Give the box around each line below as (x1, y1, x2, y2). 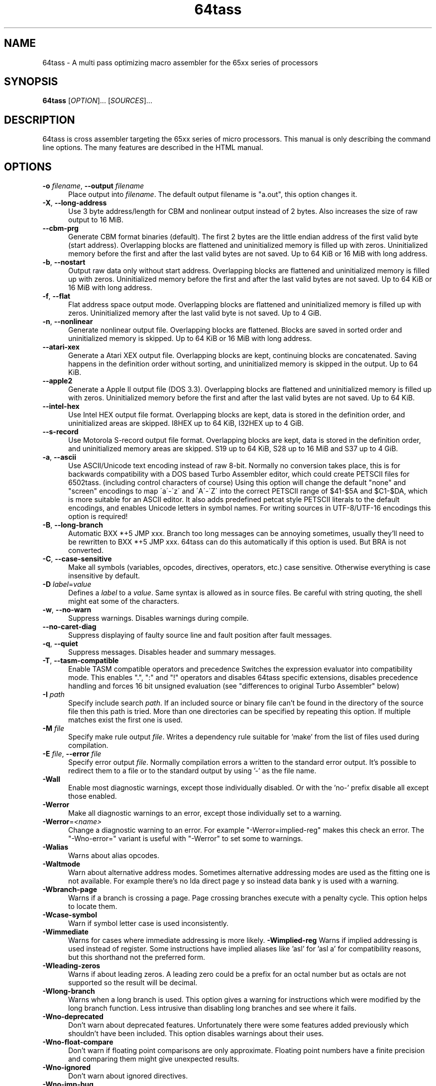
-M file (42, 724, 64, 733)
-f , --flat (42, 292, 71, 301)
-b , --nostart (42, 258, 86, 267)
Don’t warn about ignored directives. (68, 1072, 188, 1081)
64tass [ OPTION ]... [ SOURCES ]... (42, 96, 152, 105)
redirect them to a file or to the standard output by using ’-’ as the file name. (68, 766, 317, 775)
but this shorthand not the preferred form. (68, 953, 205, 962)
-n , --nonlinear (42, 317, 93, 326)
